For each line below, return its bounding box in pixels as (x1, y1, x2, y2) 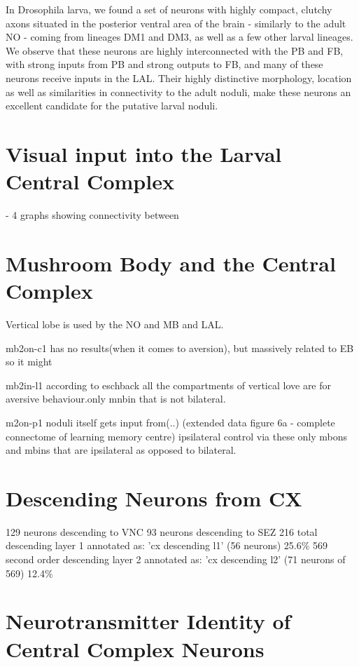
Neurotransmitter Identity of (6, 607, 291, 635)
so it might (6, 354, 52, 369)
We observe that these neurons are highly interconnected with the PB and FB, (6, 43, 344, 58)
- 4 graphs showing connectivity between (6, 208, 179, 222)
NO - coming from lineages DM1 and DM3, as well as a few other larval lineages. (6, 29, 353, 44)
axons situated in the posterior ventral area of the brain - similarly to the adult (6, 15, 346, 30)
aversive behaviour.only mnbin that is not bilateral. (6, 391, 226, 406)
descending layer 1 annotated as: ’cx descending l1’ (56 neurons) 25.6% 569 (6, 538, 328, 553)
